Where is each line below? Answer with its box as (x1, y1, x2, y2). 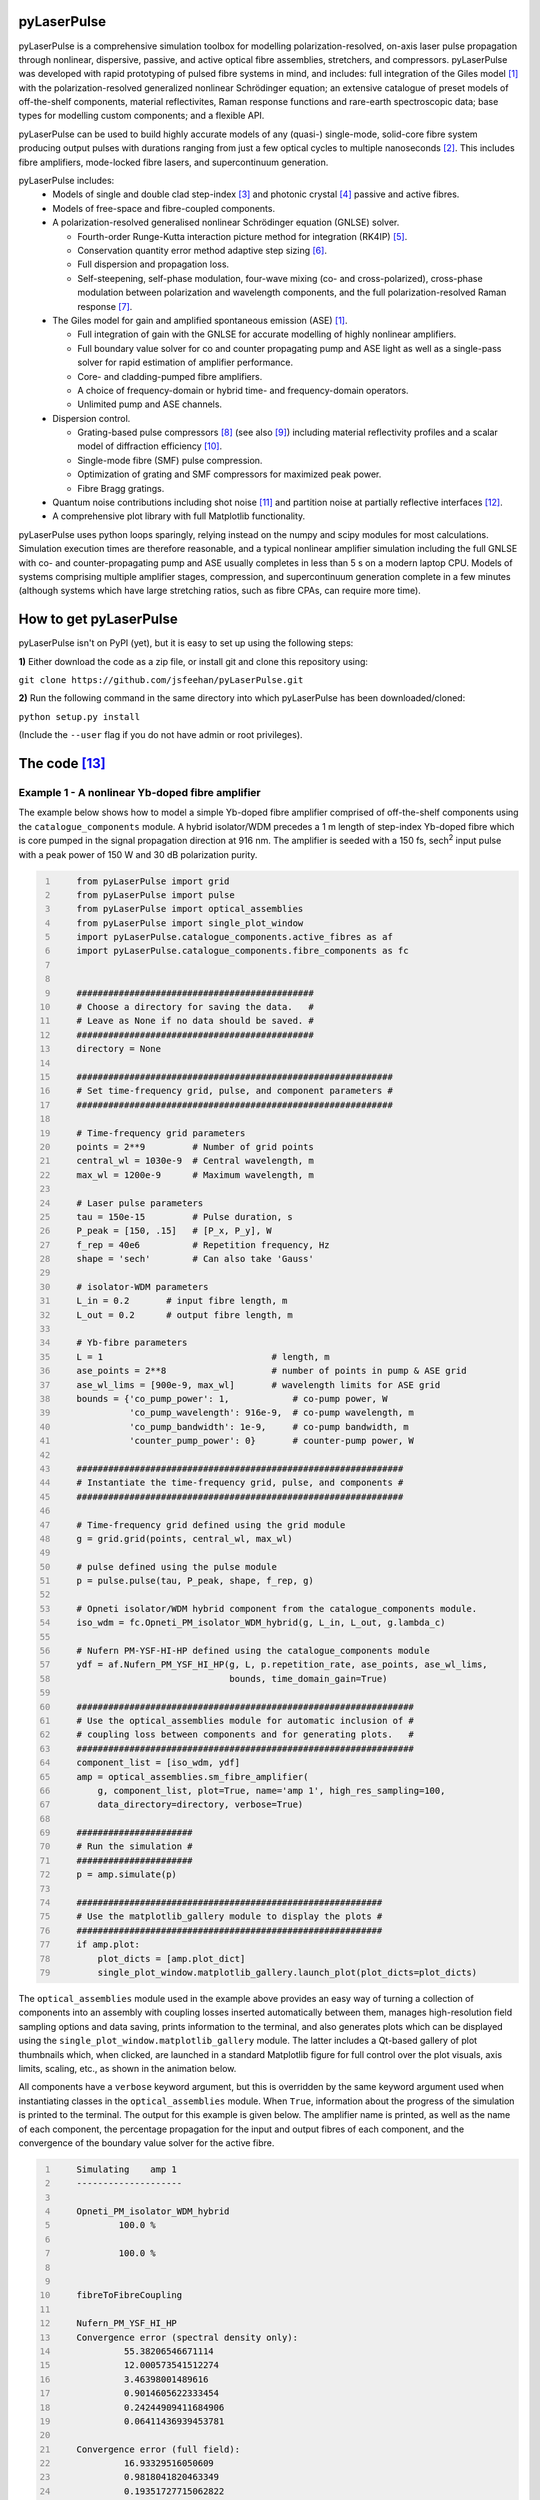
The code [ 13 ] (18, 755, 106, 772)
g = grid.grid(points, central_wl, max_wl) (76, 1533, 294, 1544)
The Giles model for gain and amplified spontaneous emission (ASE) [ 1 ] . (52, 314, 348, 326)
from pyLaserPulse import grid (76, 875, 230, 887)
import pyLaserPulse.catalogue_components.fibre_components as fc (76, 945, 409, 957)
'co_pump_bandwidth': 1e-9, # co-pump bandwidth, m (128, 1421, 409, 1432)
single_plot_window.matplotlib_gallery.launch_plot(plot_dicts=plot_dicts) (97, 1967, 478, 1978)
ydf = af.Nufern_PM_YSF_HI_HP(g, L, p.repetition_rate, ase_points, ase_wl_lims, (76, 1659, 489, 1670)
